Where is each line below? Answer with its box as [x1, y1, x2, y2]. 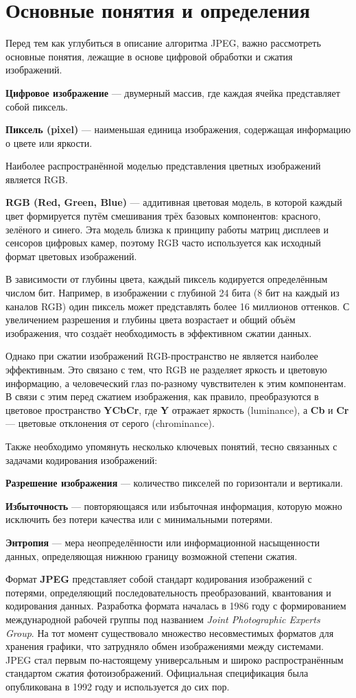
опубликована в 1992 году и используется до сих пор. [5, 679, 230, 693]
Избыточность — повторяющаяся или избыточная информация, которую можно [5, 498, 342, 513]
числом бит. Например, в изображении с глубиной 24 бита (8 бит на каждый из [5, 286, 340, 300]
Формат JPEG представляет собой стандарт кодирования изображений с [5, 572, 312, 586]
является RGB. [5, 172, 68, 186]
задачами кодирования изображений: [5, 452, 158, 467]
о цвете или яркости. [5, 135, 93, 150]
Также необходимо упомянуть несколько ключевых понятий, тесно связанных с [5, 439, 337, 453]
